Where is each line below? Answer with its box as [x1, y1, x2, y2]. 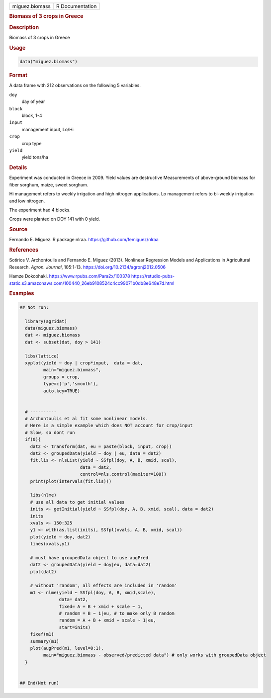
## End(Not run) [19, 680, 60, 686]
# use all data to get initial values [30, 499, 125, 505]
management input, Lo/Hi [21, 126, 74, 132]
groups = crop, [43, 374, 81, 380]
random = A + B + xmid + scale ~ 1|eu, [59, 617, 156, 623]
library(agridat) [25, 318, 67, 324]
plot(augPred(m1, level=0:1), [30, 645, 104, 651]
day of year [21, 98, 45, 104]
